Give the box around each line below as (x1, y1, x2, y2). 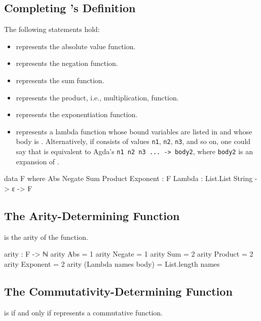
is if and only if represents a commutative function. (4, 307, 163, 317)
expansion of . (16, 156, 59, 166)
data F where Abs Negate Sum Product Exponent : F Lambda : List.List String (4, 173, 253, 184)
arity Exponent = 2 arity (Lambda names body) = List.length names (4, 258, 220, 269)
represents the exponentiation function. (16, 109, 138, 120)
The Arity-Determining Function (4, 207, 180, 223)
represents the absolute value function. (16, 41, 136, 51)
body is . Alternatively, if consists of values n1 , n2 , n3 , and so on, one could (16, 136, 251, 147)
